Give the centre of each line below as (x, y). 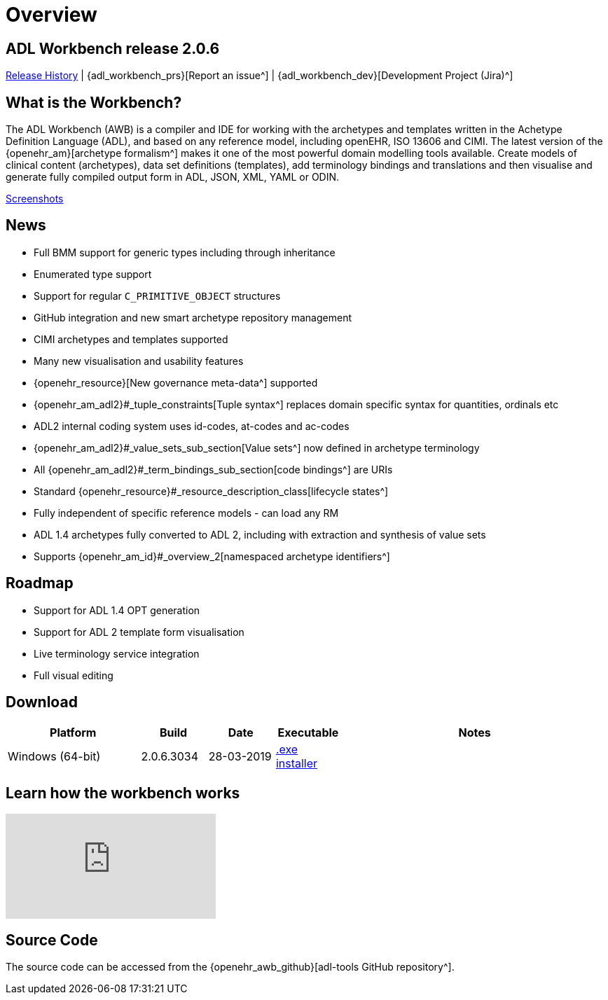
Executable (308, 732)
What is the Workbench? (94, 102)
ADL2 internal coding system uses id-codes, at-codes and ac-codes (192, 426)
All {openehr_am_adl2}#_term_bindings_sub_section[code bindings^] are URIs (213, 469)
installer (297, 763)
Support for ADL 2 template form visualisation (139, 632)
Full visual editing (74, 675)
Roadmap (40, 583)
